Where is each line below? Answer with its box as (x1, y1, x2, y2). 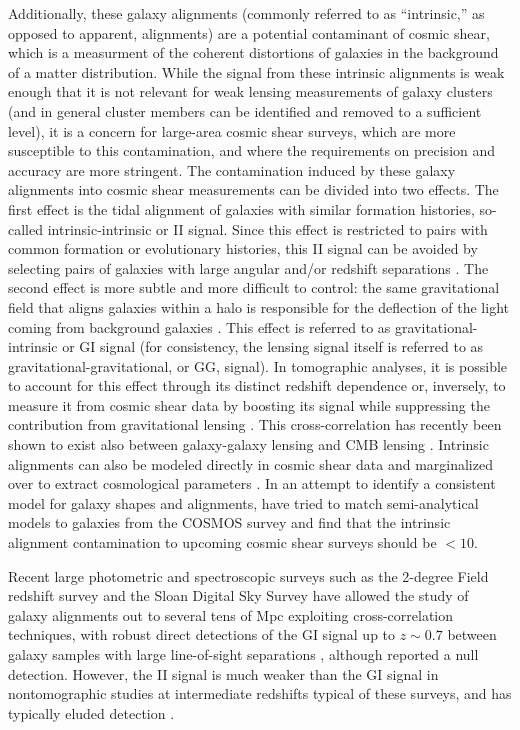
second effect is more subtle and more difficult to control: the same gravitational (8, 277, 500, 298)
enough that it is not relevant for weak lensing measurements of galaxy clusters (8, 81, 493, 102)
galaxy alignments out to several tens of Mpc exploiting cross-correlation (8, 604, 454, 625)
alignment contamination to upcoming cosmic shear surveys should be (8, 532, 437, 553)
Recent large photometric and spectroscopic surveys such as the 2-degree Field (8, 565, 489, 586)
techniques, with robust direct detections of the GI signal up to (8, 624, 396, 645)
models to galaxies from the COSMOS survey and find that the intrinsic (8, 512, 451, 533)
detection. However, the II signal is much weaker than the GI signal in (8, 663, 439, 684)
